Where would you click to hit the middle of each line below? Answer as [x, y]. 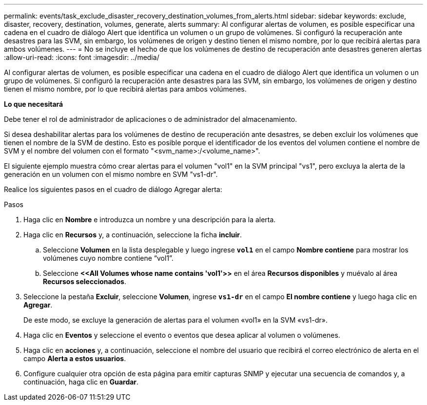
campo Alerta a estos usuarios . [75, 358]
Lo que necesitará [34, 104]
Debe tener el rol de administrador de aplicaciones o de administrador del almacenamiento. [151, 119]
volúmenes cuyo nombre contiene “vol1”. [108, 258]
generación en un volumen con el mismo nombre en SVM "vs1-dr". [111, 174]
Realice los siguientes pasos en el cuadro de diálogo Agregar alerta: [113, 189]
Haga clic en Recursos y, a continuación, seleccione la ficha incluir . [133, 235]
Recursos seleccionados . [85, 281]
